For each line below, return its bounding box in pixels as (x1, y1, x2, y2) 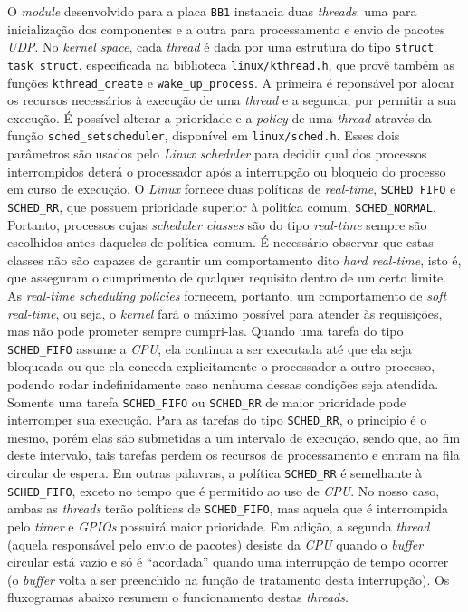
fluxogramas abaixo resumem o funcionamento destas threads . (7, 588, 349, 607)
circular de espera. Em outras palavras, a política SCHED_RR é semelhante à (7, 464, 423, 483)
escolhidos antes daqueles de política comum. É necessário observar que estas (7, 233, 434, 252)
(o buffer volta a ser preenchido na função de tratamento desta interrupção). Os (7, 569, 450, 588)
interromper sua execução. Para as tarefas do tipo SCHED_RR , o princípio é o (7, 410, 427, 429)
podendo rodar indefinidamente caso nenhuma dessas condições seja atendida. (7, 374, 439, 393)
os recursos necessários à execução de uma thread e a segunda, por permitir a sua (7, 91, 457, 110)
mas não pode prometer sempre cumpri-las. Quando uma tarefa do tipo (7, 321, 404, 340)
